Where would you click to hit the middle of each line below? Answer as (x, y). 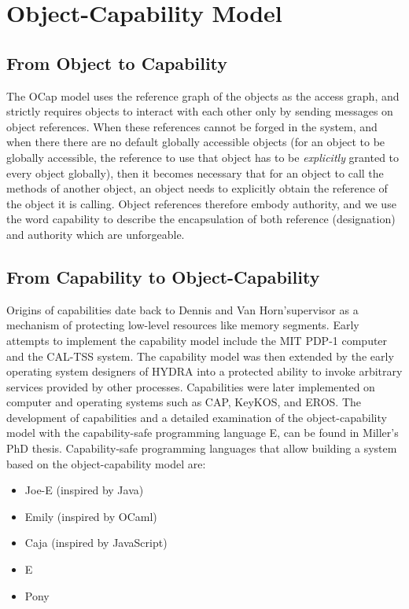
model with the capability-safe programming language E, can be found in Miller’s (203, 433)
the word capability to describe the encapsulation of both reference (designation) (201, 219)
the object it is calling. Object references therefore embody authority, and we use (201, 203)
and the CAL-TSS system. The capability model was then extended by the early (200, 356)
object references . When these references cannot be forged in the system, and (192, 126)
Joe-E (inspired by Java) (84, 490)
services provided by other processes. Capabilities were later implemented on (191, 386)
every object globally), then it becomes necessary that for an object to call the (195, 172)
